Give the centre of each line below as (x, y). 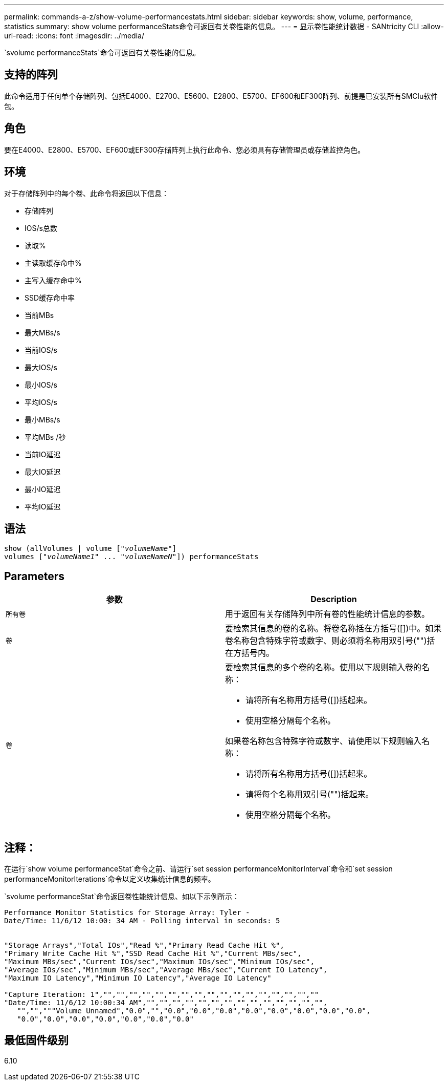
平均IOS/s (41, 402)
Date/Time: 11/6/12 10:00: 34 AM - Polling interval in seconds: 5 (142, 921)
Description (334, 599)
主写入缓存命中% (53, 280)
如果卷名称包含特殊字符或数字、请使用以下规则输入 (323, 741)
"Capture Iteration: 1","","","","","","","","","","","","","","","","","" (162, 995)
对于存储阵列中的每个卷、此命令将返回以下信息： (86, 193)
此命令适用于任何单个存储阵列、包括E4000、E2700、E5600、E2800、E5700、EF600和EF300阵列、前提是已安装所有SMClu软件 (221, 96)
